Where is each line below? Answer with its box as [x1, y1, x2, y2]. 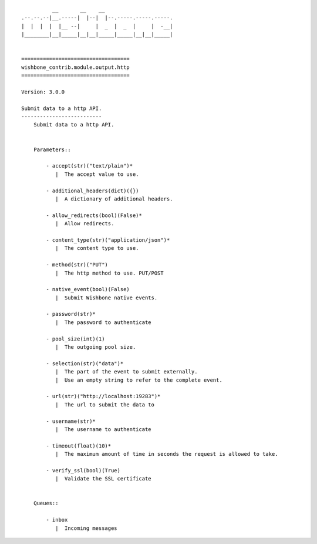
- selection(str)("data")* [46, 360, 124, 367]
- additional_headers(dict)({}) [46, 187, 139, 194]
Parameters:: [33, 146, 71, 153]
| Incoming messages [55, 525, 117, 532]
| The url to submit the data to [55, 401, 155, 408]
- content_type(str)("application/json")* [46, 236, 170, 243]
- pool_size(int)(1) [46, 335, 105, 342]
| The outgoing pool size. [55, 344, 136, 351]
